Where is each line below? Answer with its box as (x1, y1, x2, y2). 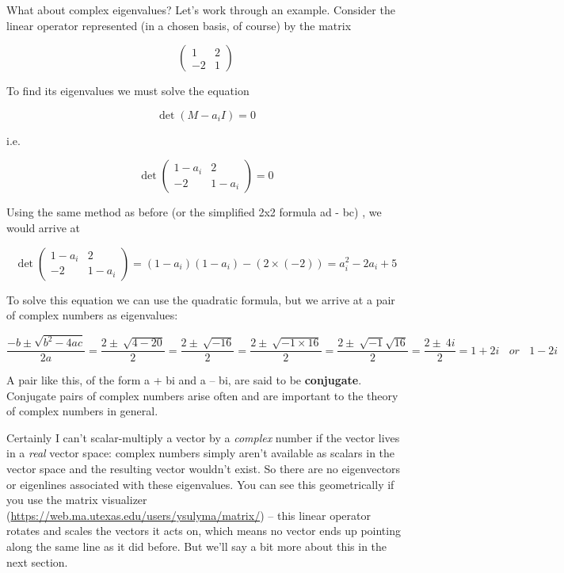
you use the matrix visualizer (6, 491, 147, 508)
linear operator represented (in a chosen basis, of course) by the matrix (6, 17, 352, 33)
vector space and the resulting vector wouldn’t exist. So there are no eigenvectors (6, 460, 401, 477)
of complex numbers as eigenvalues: (6, 307, 178, 323)
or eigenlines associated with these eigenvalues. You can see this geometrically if (6, 476, 394, 492)
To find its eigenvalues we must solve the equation (6, 82, 250, 99)
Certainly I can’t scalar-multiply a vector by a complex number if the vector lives (6, 429, 400, 445)
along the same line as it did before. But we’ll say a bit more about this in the (6, 538, 387, 555)
